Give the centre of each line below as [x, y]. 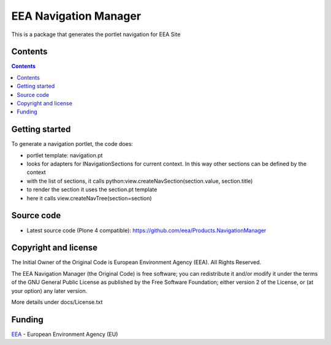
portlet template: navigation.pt [65, 155]
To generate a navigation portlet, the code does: [72, 144]
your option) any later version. [49, 290]
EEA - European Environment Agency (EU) [65, 334]
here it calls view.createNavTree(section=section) [89, 198]
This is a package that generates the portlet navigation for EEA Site [96, 34]
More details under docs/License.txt [57, 302]
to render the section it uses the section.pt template [92, 189]
